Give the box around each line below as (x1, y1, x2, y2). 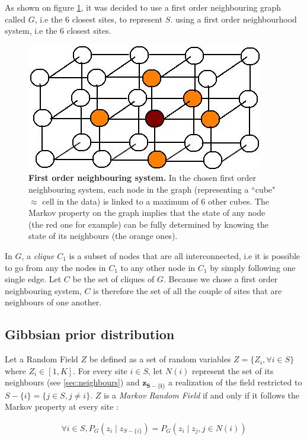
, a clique (21, 249, 55, 262)
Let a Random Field (5, 353, 78, 365)
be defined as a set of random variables (89, 353, 231, 365)
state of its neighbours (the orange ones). (28, 229, 178, 242)
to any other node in (120, 261, 196, 273)
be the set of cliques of (72, 273, 155, 285)
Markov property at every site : (5, 400, 119, 413)
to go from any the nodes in (5, 261, 106, 273)
